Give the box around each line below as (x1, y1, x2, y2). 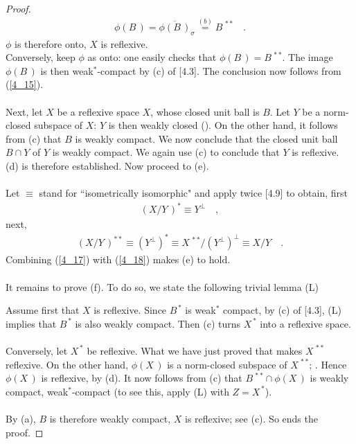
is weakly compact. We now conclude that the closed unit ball (75, 131, 338, 145)
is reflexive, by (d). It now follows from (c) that (41, 371, 242, 385)
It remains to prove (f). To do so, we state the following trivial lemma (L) (6, 279, 319, 294)
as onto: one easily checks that (87, 50, 217, 64)
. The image (282, 50, 333, 64)
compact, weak (6, 384, 69, 398)
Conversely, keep (6, 50, 75, 64)
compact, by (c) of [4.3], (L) (223, 303, 342, 317)
